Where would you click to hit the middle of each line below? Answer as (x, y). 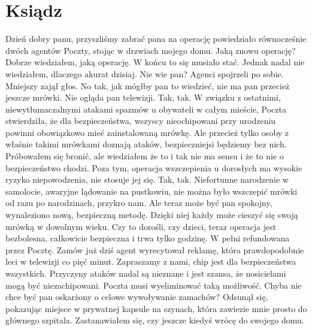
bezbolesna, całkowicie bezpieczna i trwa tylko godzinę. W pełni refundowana (148, 238)
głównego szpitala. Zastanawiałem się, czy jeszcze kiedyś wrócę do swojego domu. (155, 320)
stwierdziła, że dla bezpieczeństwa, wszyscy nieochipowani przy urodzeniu (141, 121)
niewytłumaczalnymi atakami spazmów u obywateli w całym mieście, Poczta (146, 109)
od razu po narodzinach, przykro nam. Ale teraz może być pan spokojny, (139, 203)
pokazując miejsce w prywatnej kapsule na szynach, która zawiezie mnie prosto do (156, 308)
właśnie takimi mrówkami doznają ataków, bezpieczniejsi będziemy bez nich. (146, 144)
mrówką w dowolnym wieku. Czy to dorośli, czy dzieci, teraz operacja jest (141, 226)
